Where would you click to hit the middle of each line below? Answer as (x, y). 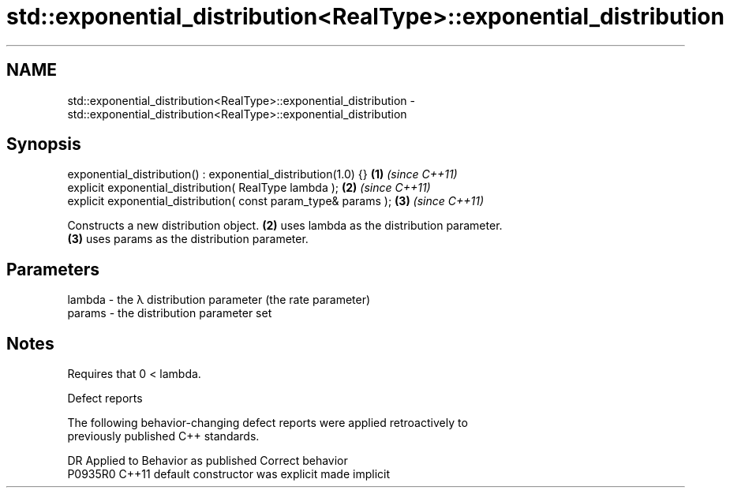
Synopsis (44, 144)
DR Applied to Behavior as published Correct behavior (208, 461)
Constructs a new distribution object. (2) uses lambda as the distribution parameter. (285, 226)
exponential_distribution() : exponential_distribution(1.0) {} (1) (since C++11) (262, 174)
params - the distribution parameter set (170, 313)
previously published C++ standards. (163, 436)
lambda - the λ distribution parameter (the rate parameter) (219, 300)
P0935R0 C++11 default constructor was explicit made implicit (229, 474)
